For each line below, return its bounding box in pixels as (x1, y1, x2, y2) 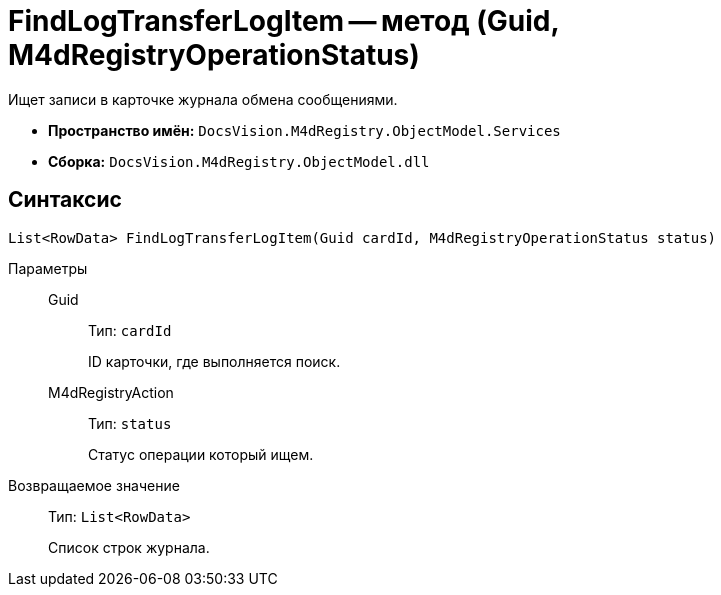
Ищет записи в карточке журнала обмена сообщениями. (8, 90, 398, 108)
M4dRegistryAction (48, 383, 174, 401)
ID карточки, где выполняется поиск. (88, 352, 341, 370)
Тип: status (88, 414, 172, 432)
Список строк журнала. (48, 538, 210, 556)
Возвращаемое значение (8, 476, 180, 494)
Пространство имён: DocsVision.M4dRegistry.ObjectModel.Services (48, 121, 561, 139)
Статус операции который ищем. (88, 445, 314, 463)
